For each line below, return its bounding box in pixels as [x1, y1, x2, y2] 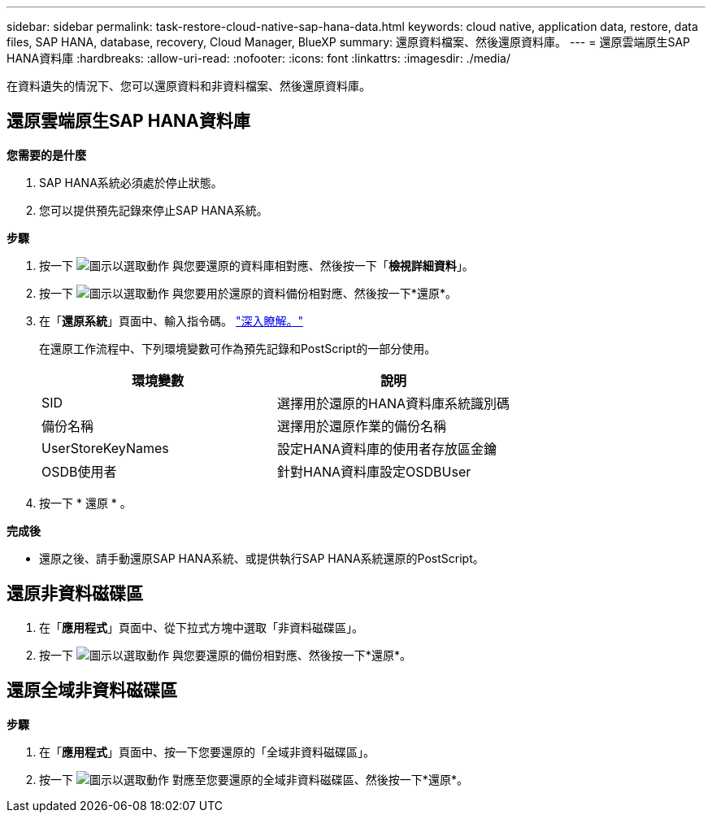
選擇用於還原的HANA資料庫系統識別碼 [277, 394, 510, 412]
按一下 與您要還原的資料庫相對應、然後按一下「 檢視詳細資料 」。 [39, 258, 474, 272]
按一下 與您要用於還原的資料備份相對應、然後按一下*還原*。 [39, 285, 457, 300]
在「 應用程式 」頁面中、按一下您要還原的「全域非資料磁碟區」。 [39, 744, 375, 759]
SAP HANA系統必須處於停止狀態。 [39, 175, 223, 190]
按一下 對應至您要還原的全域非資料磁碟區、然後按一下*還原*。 [39, 772, 468, 786]
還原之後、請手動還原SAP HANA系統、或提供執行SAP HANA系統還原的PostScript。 [39, 551, 484, 565]
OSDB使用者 [41, 463, 117, 480]
